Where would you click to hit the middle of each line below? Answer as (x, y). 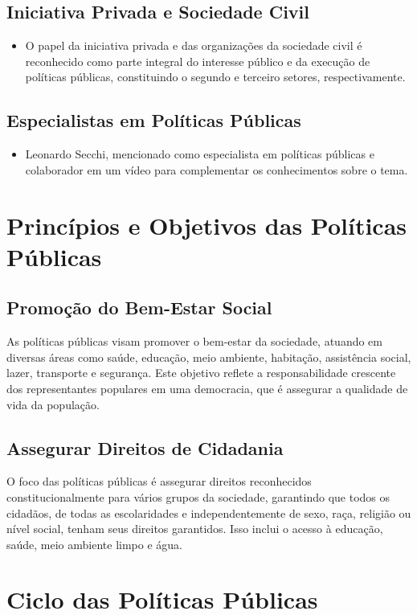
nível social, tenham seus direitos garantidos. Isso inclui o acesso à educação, (195, 529)
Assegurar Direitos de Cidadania (145, 447)
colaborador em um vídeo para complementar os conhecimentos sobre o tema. (217, 169)
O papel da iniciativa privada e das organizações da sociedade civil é (194, 45)
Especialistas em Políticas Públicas (154, 120)
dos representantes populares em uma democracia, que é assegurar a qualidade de (207, 388)
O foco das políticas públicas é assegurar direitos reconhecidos (159, 481)
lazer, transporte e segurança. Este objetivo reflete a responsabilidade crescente (201, 373)
